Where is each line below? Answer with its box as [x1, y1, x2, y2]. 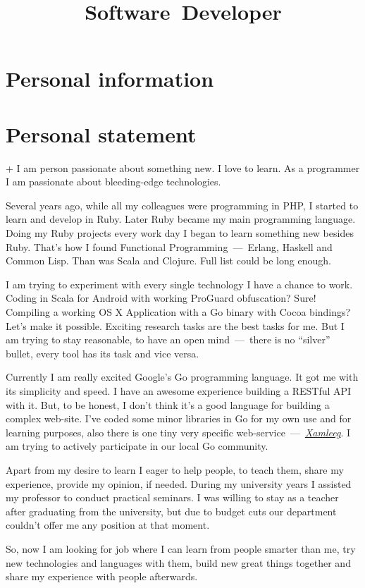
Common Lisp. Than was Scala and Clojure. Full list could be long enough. [6, 253, 331, 268]
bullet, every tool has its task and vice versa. [6, 345, 199, 360]
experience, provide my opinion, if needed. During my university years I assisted [6, 476, 352, 491]
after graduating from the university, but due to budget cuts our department [6, 503, 337, 518]
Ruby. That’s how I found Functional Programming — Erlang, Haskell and [6, 239, 333, 254]
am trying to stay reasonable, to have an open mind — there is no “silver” [6, 332, 330, 347]
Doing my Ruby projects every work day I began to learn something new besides [6, 226, 354, 240]
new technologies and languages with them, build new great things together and [6, 555, 351, 570]
